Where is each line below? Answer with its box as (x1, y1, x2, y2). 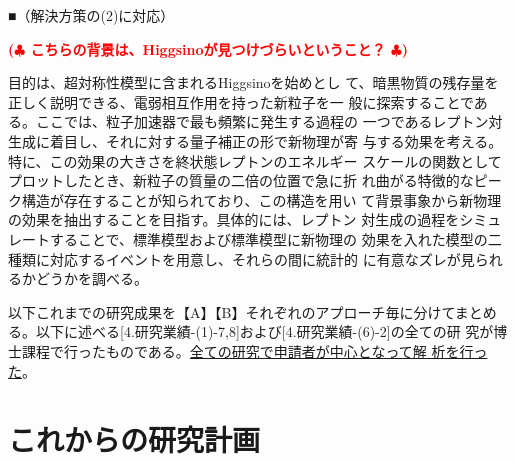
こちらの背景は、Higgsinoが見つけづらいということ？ (30, 38, 386, 59)
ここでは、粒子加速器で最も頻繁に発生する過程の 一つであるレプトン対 (35, 111, 503, 132)
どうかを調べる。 (35, 268, 148, 289)
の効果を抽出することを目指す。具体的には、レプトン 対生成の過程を (8, 209, 460, 230)
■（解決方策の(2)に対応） (8, 5, 175, 25)
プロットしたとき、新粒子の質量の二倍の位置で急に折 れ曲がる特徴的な (8, 170, 474, 191)
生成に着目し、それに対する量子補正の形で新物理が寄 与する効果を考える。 (8, 130, 503, 151)
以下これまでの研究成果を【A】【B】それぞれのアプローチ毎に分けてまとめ (8, 301, 497, 322)
